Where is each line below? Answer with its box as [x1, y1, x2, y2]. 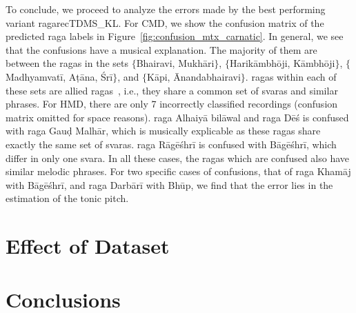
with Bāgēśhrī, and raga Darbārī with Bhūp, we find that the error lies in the [6, 177, 333, 192]
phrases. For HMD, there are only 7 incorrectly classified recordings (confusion [6, 97, 338, 111]
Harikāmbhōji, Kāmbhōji [229, 56, 335, 70]
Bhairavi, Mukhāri [136, 56, 215, 70]
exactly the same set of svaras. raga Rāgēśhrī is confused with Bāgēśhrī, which [6, 137, 337, 151]
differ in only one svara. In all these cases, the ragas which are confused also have [6, 150, 350, 165]
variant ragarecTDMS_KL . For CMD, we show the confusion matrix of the [6, 15, 324, 30]
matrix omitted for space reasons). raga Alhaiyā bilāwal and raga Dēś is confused [6, 110, 349, 124]
